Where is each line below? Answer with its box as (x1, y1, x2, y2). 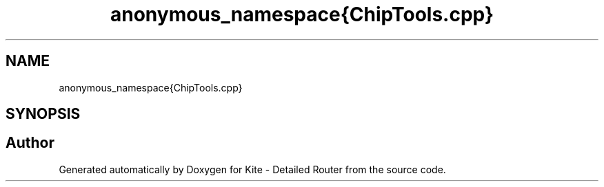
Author (6, 134, 54, 152)
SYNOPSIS (6, 105, 81, 123)
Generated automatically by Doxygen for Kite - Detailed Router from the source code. (59, 163, 446, 175)
